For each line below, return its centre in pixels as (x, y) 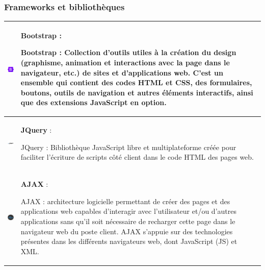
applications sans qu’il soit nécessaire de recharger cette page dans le (128, 221)
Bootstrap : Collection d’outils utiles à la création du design (128, 52)
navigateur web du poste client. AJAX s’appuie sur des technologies (127, 231)
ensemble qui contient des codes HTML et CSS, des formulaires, (136, 82)
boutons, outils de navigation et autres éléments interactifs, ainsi (137, 92)
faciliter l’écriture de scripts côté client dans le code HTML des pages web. (137, 157)
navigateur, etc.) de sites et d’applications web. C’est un (122, 72)
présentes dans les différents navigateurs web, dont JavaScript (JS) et (129, 241)
